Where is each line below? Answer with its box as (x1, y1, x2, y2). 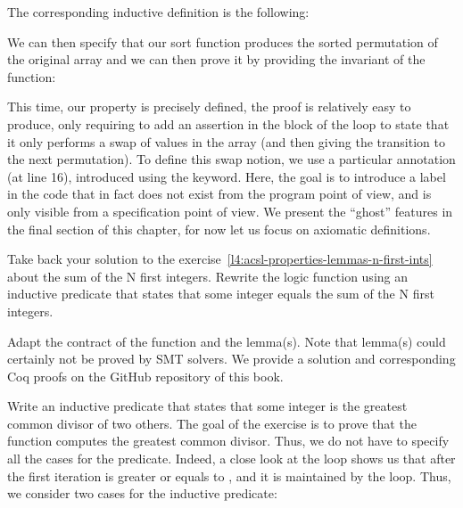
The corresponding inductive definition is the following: (7, 3, 310, 20)
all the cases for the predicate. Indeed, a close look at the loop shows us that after (7, 449, 456, 468)
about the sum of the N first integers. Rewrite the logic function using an (7, 266, 409, 285)
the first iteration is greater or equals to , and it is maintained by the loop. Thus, (7, 466, 451, 485)
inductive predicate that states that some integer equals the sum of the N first (7, 284, 434, 303)
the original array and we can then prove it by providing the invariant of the (7, 50, 426, 69)
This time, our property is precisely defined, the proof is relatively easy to (7, 97, 411, 116)
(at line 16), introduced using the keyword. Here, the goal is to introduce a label (7, 167, 446, 185)
